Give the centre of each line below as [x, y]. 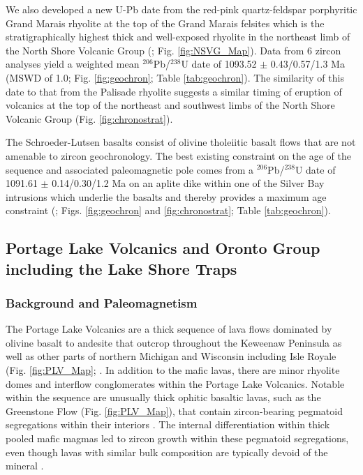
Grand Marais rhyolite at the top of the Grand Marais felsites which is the [165, 23]
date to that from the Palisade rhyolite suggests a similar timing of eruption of [174, 91]
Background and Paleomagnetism [102, 303]
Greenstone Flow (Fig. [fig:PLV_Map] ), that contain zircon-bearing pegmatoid [174, 410]
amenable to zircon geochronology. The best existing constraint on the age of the [178, 155]
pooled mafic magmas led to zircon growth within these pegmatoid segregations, [177, 438]
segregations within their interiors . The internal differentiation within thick [168, 424]
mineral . [25, 466]
